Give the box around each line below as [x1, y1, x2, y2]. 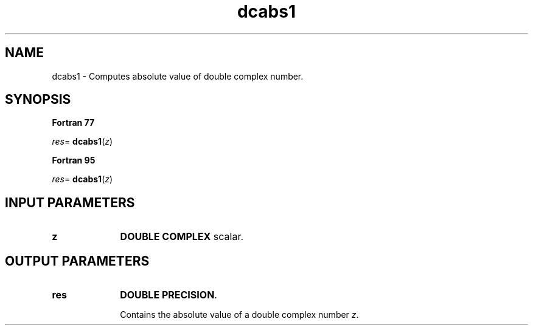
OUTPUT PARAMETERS [5, 253, 150, 269]
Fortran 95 [52, 155, 96, 166]
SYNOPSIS [5, 92, 71, 108]
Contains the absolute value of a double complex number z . [120, 309, 359, 320]
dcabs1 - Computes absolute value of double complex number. [52, 70, 304, 81]
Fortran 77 [52, 117, 95, 128]
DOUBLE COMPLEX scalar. [120, 230, 244, 243]
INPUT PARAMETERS [5, 194, 135, 210]
